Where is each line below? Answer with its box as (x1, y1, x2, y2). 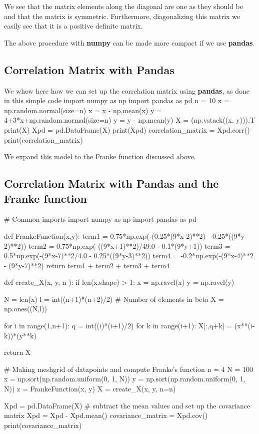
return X (4, 347, 31, 357)
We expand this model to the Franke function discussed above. (4, 151, 196, 162)
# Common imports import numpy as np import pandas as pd (4, 214, 197, 224)
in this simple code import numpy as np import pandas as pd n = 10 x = (4, 95, 229, 106)
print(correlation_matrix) (4, 134, 83, 145)
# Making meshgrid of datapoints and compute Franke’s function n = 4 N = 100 (4, 363, 253, 374)
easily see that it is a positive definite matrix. (4, 21, 143, 31)
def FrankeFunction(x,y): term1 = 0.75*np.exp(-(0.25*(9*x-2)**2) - (4, 230, 210, 241)
